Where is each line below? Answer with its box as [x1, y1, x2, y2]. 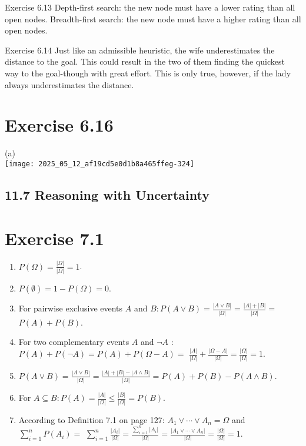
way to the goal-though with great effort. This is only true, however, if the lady [5, 66, 291, 79]
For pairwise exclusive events [18, 302, 123, 314]
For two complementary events [18, 336, 129, 348]
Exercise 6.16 [5, 113, 114, 137]
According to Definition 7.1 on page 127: [18, 413, 165, 425]
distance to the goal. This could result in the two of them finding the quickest [5, 55, 285, 68]
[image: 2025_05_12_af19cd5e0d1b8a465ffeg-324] [5, 159, 195, 168]
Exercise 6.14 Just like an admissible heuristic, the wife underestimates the [5, 43, 275, 56]
